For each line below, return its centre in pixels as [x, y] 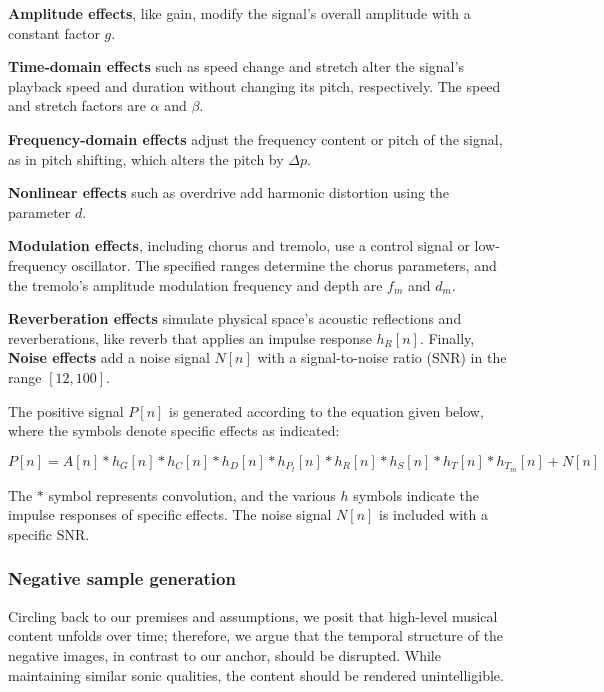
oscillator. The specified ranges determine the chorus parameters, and [284, 264]
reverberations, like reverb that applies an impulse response [190, 337]
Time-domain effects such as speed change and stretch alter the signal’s [236, 66]
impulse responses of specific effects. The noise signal [170, 514]
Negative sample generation [122, 578]
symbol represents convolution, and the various [192, 494]
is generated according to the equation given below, [326, 410]
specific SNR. [49, 533]
